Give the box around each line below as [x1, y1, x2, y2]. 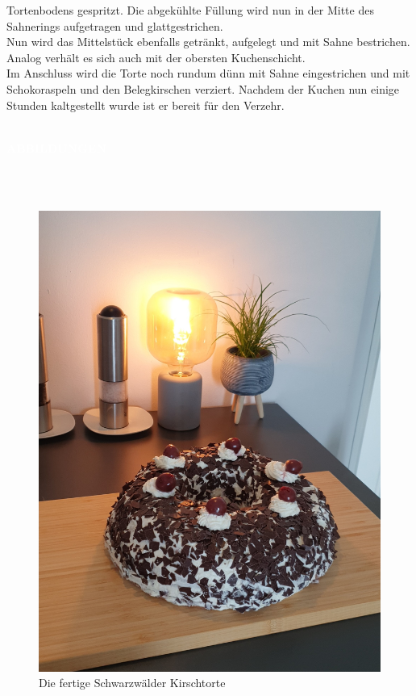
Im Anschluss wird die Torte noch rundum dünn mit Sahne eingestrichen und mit [6, 65, 410, 82]
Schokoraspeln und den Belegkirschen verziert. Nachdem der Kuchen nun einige [6, 80, 400, 97]
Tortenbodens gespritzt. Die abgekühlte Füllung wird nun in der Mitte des [6, 2, 374, 18]
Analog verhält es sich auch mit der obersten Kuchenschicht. [6, 48, 306, 65]
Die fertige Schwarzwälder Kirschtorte [39, 674, 226, 691]
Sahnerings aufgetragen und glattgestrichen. [6, 17, 223, 34]
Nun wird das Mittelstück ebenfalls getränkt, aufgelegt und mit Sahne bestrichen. [6, 33, 410, 50]
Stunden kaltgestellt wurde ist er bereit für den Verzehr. [6, 96, 285, 113]
